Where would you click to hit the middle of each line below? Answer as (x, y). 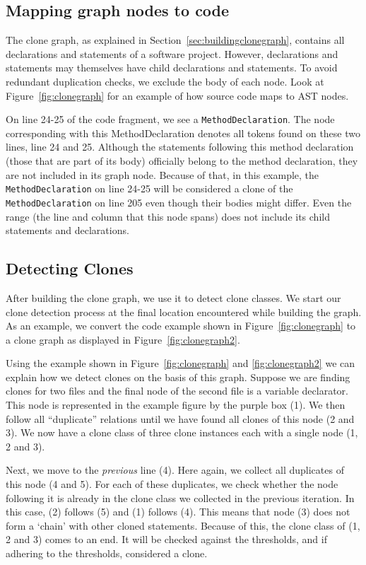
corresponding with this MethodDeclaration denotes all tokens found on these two (183, 133)
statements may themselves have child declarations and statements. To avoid (172, 68)
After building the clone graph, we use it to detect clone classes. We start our (173, 297)
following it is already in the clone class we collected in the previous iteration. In (180, 497)
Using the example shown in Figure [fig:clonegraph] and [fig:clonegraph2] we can (181, 363)
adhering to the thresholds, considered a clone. (107, 553)
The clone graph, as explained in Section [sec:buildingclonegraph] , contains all (175, 40)
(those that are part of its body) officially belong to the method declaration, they (182, 161)
